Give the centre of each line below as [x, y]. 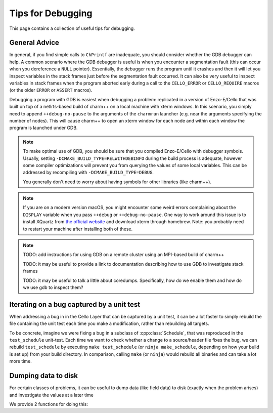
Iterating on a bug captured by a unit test [75, 304]
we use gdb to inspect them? [53, 287]
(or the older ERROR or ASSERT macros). [51, 90]
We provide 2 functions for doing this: [49, 404]
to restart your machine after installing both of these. [78, 229]
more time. [21, 361]
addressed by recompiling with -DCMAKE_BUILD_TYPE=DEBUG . [88, 173]
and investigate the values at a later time [51, 395]
